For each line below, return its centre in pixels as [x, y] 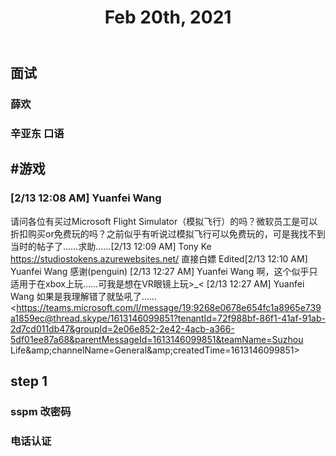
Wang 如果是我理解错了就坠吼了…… [83, 296]
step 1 [29, 381]
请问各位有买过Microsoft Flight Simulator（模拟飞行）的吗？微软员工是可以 [164, 221]
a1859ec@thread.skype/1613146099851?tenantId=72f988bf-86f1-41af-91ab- [168, 318]
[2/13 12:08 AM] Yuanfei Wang [86, 198]
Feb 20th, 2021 [168, 17]
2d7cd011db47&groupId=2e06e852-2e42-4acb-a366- [122, 328]
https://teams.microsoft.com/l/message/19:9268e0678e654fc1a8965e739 [169, 307]
